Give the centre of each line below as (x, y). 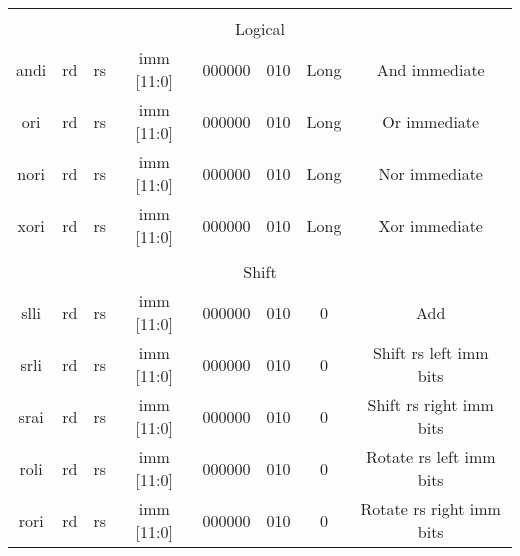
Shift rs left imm (430, 352)
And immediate (430, 69)
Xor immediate (430, 225)
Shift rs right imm (430, 404)
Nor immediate (430, 173)
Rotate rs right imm (430, 508)
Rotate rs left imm (430, 456)
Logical (259, 28)
